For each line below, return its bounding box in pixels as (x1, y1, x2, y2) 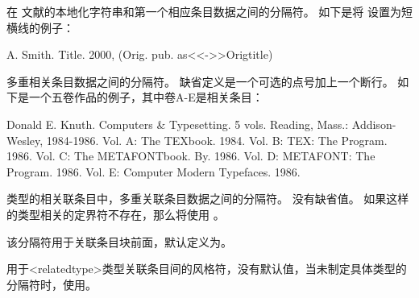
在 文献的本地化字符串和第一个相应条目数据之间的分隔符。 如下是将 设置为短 (6, 3, 413, 19)
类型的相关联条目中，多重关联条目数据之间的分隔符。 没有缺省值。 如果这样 (6, 190, 409, 207)
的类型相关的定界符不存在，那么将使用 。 (6, 205, 225, 222)
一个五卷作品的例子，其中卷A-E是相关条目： (28, 89, 263, 106)
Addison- (351, 115, 396, 132)
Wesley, (6, 131, 44, 148)
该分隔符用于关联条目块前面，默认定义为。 (6, 233, 232, 250)
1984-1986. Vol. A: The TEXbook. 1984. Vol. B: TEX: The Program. (46, 131, 388, 148)
